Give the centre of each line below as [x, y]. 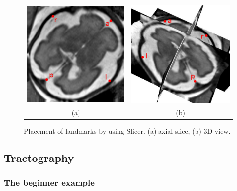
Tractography [39, 158]
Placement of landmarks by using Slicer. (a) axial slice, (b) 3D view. [127, 131]
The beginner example [49, 182]
